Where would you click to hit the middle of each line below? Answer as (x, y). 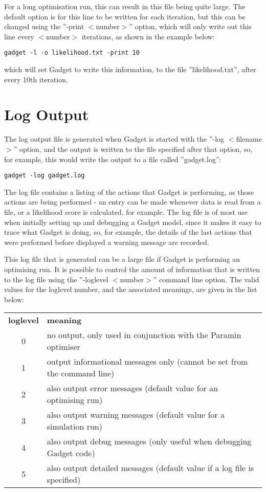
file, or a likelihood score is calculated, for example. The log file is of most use (126, 211)
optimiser (63, 347)
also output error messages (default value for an (132, 388)
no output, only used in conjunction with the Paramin (144, 335)
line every (19, 36)
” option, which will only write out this (190, 26)
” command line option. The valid (206, 279)
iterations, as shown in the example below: (148, 36)
